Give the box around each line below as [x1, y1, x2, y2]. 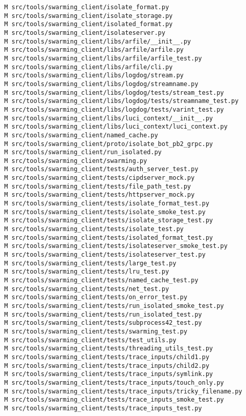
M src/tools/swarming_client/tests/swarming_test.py [4, 327, 188, 335]
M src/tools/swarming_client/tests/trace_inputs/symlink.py [4, 370, 213, 378]
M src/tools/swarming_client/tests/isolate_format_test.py [4, 200, 210, 207]
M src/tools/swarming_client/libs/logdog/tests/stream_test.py [4, 89, 224, 96]
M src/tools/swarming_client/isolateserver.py [4, 29, 166, 36]
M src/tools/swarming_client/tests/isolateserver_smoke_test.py [4, 242, 228, 250]
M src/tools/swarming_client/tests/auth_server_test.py [4, 165, 198, 173]
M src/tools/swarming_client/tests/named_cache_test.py [4, 277, 198, 284]
